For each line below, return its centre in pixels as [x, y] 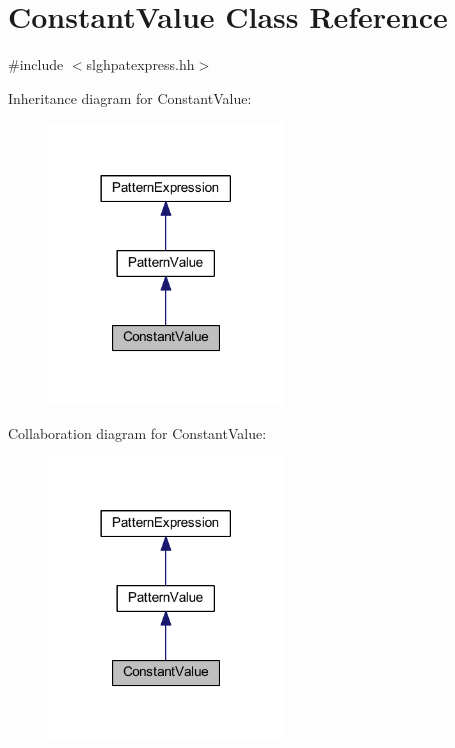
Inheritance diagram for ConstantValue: [130, 97]
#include [36, 64]
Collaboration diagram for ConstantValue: [137, 432]
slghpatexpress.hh [140, 64]
